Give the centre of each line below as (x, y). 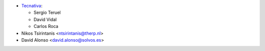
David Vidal (45, 19)
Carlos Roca (46, 26)
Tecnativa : (32, 6)
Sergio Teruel (47, 13)
